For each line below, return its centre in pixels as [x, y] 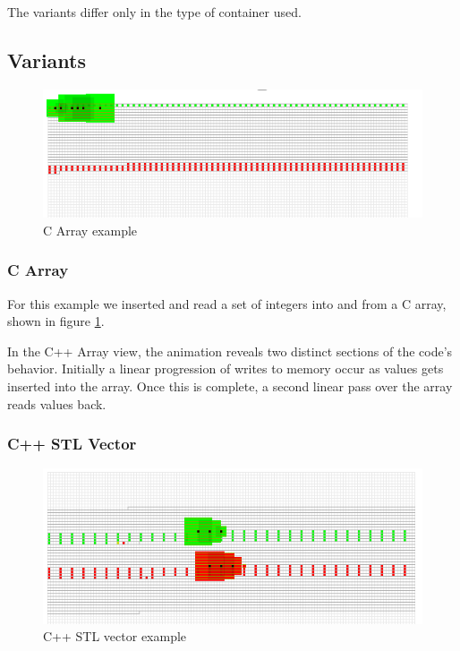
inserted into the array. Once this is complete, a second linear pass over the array [230, 386]
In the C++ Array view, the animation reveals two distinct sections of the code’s [230, 351]
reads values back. [57, 403]
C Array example [90, 230]
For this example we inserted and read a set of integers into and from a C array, [227, 303]
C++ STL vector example [115, 636]
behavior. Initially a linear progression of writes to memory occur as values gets [226, 368]
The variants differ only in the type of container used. [154, 12]
